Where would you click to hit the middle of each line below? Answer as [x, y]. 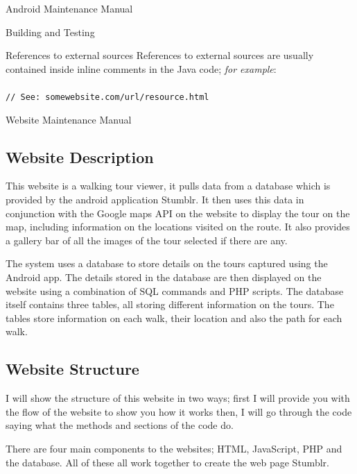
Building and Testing [50, 32]
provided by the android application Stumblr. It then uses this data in [155, 200]
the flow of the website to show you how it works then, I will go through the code [179, 411]
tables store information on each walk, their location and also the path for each [174, 318]
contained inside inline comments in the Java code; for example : [141, 68]
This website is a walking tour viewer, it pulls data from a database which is [168, 186]
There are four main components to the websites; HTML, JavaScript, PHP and [174, 448]
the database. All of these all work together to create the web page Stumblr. [167, 462]
